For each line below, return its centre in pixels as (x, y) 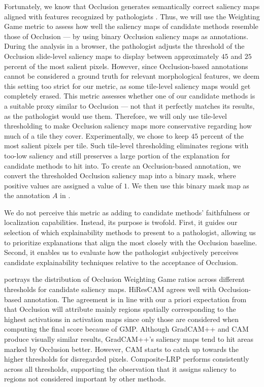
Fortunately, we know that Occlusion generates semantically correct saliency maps (132, 6)
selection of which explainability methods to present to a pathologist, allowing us (130, 232)
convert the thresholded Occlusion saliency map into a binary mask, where (120, 175)
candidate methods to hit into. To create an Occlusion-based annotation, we (123, 165)
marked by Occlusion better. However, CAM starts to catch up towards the (122, 349)
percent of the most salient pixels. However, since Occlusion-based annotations (126, 66)
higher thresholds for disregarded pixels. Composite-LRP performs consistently (127, 359)
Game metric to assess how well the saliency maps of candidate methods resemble (131, 26)
